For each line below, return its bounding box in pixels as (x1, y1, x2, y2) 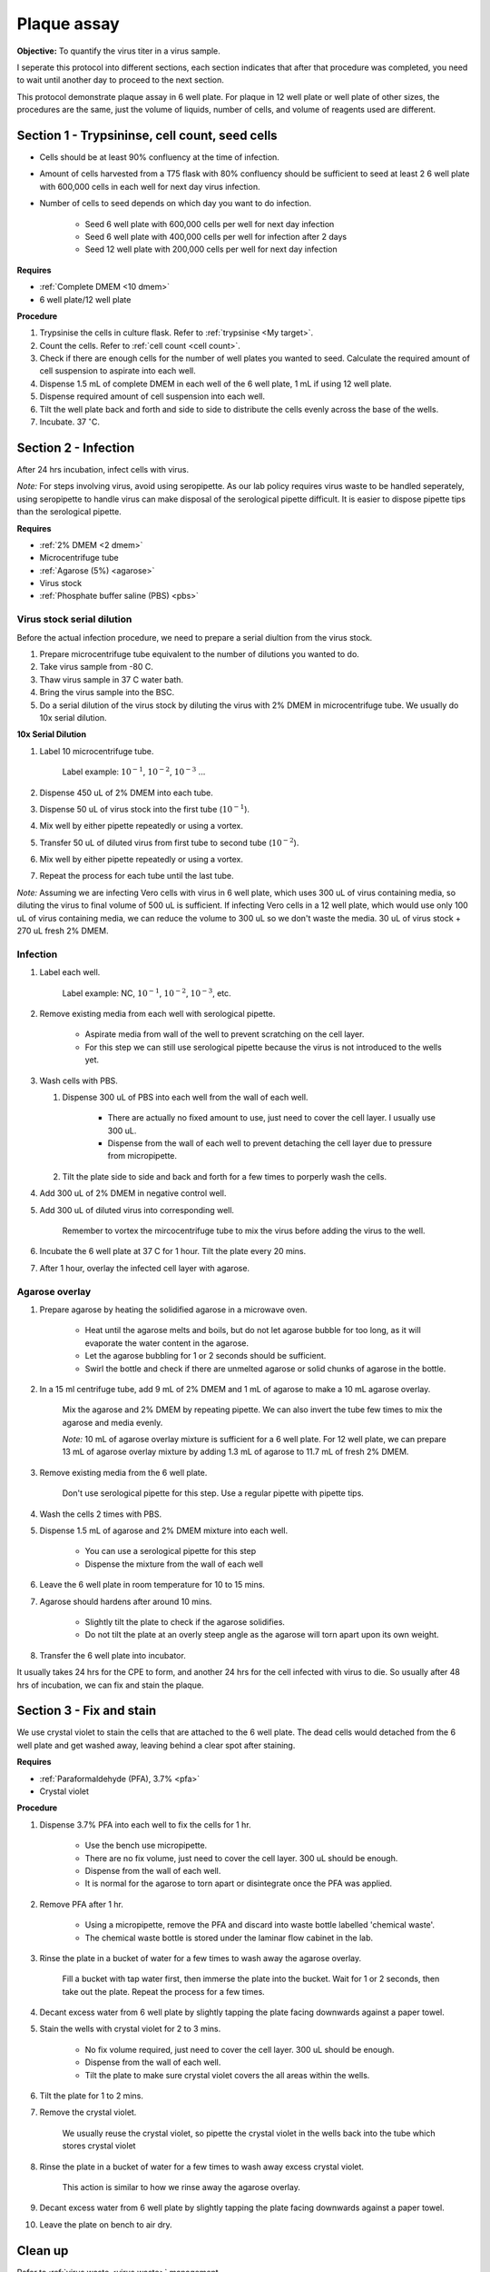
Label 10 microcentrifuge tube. (39, 745, 154, 756)
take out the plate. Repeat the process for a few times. (62, 1986, 265, 1997)
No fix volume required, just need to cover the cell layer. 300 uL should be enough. (84, 2044, 395, 2055)
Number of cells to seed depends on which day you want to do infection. (39, 198, 312, 209)
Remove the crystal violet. (39, 2107, 137, 2118)
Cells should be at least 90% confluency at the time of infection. (39, 152, 280, 163)
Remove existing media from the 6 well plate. (39, 1467, 208, 1478)
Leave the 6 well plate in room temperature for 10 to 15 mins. (39, 1579, 265, 1590)
